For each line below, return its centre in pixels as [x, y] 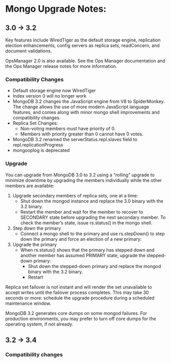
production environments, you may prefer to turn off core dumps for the [81, 319]
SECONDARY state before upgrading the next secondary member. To [93, 217]
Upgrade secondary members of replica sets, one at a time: [75, 195]
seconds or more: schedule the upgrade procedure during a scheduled [80, 298]
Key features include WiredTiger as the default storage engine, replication [83, 40]
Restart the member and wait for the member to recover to [82, 212]
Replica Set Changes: [35, 123]
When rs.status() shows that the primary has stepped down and [87, 250]
